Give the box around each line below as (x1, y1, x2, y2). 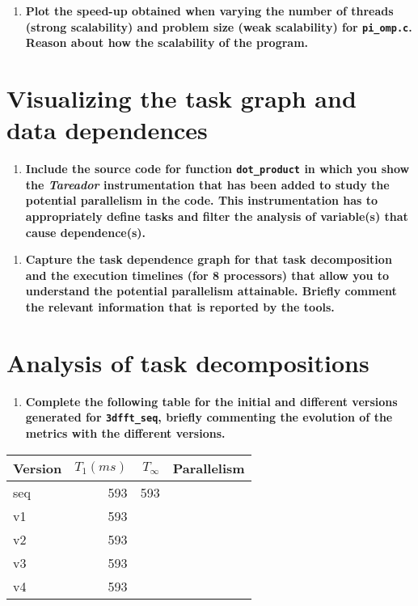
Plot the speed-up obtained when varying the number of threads (25, 2, 394, 19)
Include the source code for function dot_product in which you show (25, 160, 410, 177)
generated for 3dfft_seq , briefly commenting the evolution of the (25, 409, 393, 426)
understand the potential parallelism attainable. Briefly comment (25, 282, 397, 299)
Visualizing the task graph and (6, 82, 357, 115)
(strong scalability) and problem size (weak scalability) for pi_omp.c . (25, 18, 412, 35)
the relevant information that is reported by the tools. (25, 298, 335, 315)
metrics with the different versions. (25, 424, 226, 441)
